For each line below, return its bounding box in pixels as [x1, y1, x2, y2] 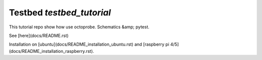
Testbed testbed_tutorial [9, 7, 111, 18]
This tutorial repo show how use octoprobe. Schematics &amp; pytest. [9, 24, 150, 30]
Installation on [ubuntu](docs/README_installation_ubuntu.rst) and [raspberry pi [9, 41, 169, 48]
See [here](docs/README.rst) [9, 33, 69, 38]
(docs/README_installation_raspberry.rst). [9, 48, 94, 54]
